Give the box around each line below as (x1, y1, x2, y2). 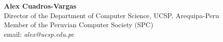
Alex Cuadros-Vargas (4, 1, 77, 10)
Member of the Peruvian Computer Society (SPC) (4, 20, 154, 30)
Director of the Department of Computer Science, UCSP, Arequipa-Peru (4, 10, 219, 20)
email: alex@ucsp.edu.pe (4, 29, 74, 39)
